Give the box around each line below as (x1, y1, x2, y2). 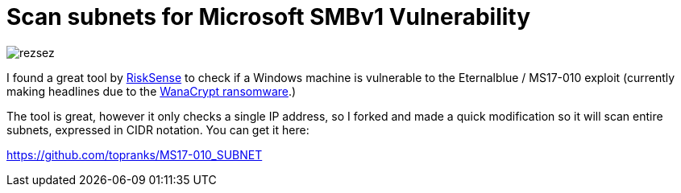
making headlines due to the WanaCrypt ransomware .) (6, 84, 297, 98)
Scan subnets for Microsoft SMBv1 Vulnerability (6, 3, 531, 31)
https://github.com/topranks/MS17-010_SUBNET (6, 147, 263, 162)
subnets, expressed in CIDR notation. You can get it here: (6, 122, 309, 137)
